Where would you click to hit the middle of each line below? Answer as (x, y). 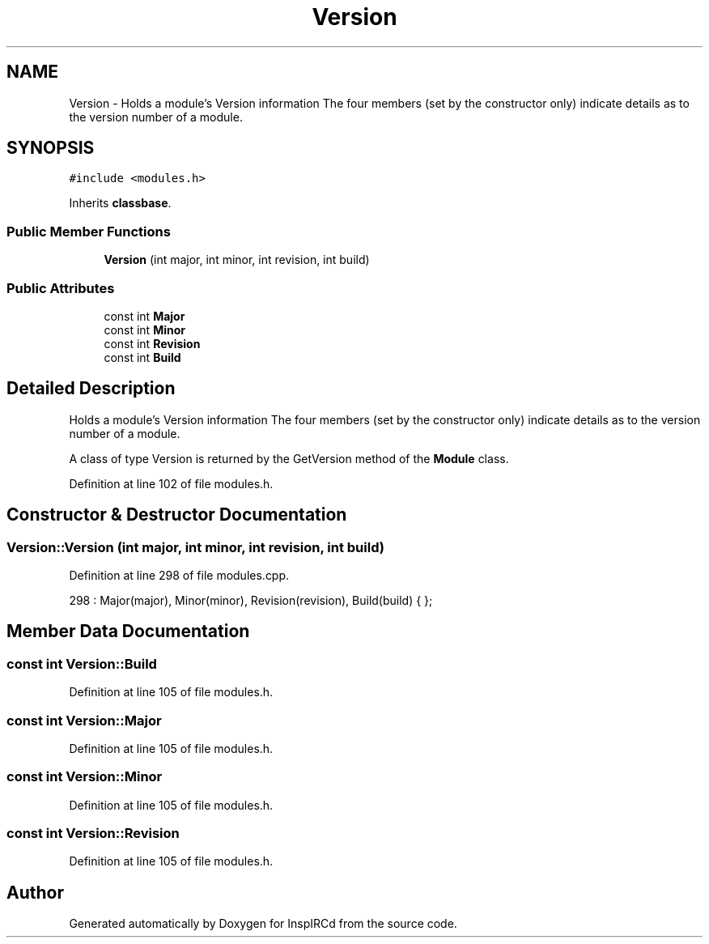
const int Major (144, 316)
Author (35, 892)
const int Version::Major (84, 720)
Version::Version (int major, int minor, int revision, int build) (195, 547)
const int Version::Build (82, 663)
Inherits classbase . (120, 203)
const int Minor (144, 330)
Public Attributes (61, 288)
